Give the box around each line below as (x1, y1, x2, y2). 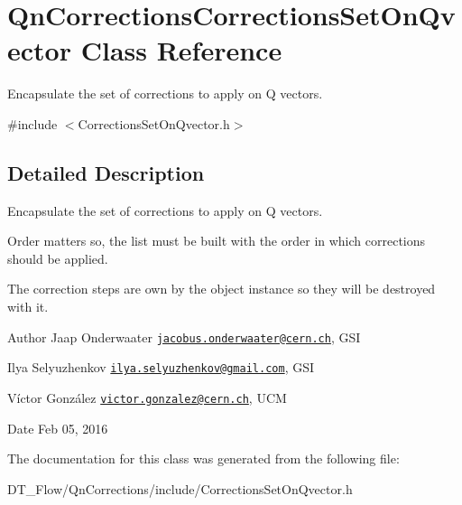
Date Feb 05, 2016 (7, 418, 108, 437)
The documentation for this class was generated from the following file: (7, 449, 400, 468)
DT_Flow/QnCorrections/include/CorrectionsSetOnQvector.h (7, 479, 353, 498)
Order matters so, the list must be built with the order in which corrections (7, 231, 426, 250)
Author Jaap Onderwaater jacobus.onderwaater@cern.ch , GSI (7, 327, 361, 346)
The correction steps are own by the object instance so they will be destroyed (7, 279, 436, 298)
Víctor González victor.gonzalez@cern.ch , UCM (7, 388, 287, 407)
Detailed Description (7, 158, 205, 186)
